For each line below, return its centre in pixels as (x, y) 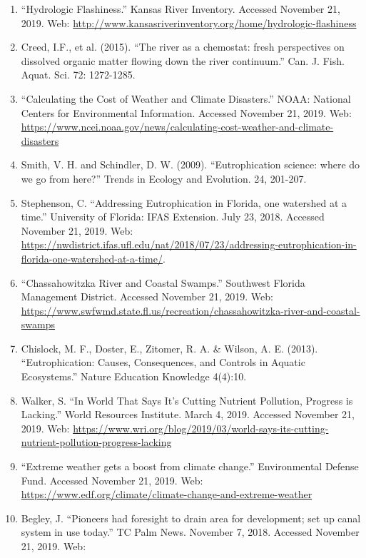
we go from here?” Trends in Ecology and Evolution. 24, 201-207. (164, 178)
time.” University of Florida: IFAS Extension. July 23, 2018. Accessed (173, 217)
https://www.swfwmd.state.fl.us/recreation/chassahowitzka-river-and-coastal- (190, 310)
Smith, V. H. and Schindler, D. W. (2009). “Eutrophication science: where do (190, 164)
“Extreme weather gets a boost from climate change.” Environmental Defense (190, 466)
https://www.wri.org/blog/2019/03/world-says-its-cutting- (201, 428)
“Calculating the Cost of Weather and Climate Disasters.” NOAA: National (186, 98)
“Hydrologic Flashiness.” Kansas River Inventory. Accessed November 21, (181, 9)
